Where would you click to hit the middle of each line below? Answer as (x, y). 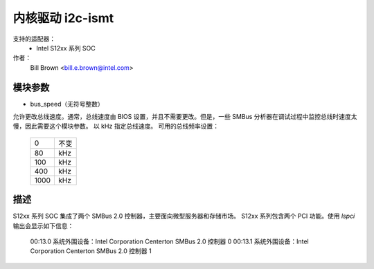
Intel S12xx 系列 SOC (66, 48)
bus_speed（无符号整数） (67, 104)
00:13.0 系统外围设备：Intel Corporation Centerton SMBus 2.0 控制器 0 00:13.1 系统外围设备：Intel (170, 241)
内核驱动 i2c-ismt (63, 18)
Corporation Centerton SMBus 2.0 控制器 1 (91, 251)
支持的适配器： (34, 39)
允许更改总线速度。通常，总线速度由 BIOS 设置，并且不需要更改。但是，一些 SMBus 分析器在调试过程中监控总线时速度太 (185, 117)
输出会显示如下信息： (43, 225)
